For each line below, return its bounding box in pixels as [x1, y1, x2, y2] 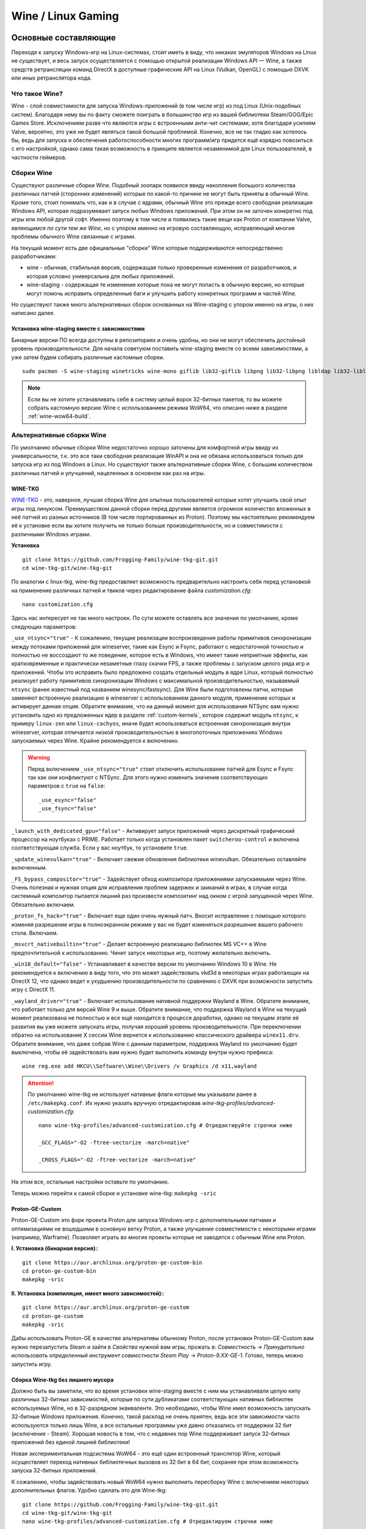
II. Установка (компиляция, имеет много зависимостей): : [11, 1289, 165, 1297]
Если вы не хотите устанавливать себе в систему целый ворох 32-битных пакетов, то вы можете [27, 395, 282, 403]
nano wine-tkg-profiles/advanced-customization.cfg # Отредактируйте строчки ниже [38, 1122, 293, 1129]
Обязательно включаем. [11, 901, 76, 908]
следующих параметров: [11, 623, 77, 630]
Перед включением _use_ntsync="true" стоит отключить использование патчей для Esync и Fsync [27, 765, 294, 772]
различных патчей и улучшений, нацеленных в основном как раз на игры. [11, 469, 206, 476]
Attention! [27, 1079, 54, 1087]
